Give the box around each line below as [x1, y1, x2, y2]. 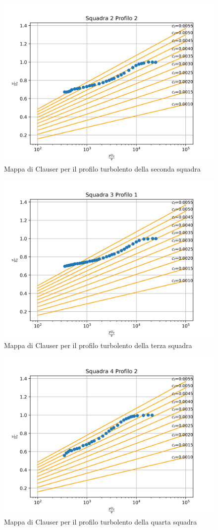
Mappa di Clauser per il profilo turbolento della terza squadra [4, 340, 192, 350]
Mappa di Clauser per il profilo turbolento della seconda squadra [4, 163, 201, 174]
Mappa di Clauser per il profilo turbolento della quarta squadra [4, 516, 197, 527]
